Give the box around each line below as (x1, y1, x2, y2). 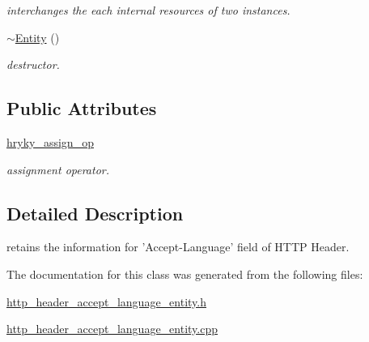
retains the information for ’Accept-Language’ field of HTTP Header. (6, 238, 350, 255)
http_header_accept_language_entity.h (6, 293, 207, 310)
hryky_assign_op (6, 133, 94, 150)
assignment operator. (6, 160, 110, 177)
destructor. (6, 56, 60, 73)
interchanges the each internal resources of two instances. (6, 2, 291, 18)
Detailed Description (6, 200, 184, 225)
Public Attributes (6, 96, 157, 121)
